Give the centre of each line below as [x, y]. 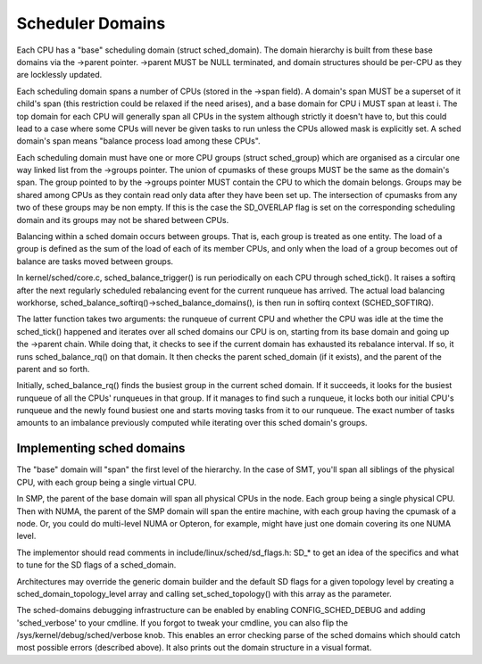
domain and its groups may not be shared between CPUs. [123, 220]
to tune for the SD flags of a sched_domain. [96, 565]
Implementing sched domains [101, 448]
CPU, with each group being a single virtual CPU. [106, 482]
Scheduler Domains [91, 23]
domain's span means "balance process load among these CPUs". [138, 141]
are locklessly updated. [59, 75]
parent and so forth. [53, 369]
